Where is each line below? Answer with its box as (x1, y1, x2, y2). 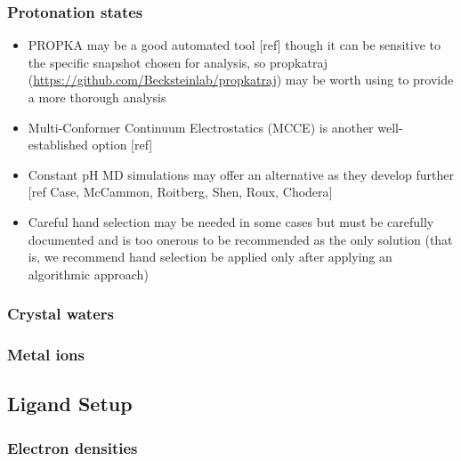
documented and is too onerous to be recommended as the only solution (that (28, 230, 453, 248)
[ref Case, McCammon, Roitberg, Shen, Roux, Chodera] (28, 182, 333, 201)
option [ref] (92, 135, 153, 154)
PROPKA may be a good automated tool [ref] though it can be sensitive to (28, 36, 441, 54)
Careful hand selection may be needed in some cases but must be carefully (28, 212, 434, 230)
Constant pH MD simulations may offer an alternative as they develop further (28, 165, 455, 183)
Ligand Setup (7, 390, 133, 417)
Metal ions (7, 344, 85, 366)
